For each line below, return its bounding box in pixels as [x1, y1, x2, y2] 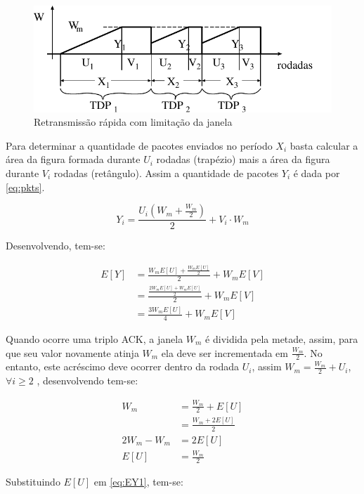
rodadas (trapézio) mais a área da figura [156, 152, 330, 167]
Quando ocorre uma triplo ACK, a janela [6, 332, 183, 346]
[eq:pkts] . [6, 179, 45, 194]
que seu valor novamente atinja [6, 345, 139, 360]
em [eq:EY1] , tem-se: [93, 474, 183, 489]
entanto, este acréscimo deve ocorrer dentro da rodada [6, 359, 240, 374]
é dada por [293, 165, 340, 180]
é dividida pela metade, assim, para [205, 332, 358, 346]
